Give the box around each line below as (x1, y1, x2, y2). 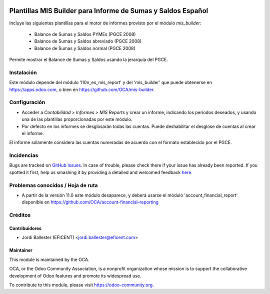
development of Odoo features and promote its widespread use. (9, 272, 141, 278)
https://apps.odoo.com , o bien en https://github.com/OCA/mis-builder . (9, 86, 155, 92)
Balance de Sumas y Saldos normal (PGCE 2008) (34, 45, 136, 51)
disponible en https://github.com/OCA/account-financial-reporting (21, 199, 159, 205)
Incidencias (9, 152, 38, 159)
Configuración (9, 99, 45, 106)
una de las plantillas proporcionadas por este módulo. (21, 116, 132, 122)
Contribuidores (9, 225, 42, 231)
